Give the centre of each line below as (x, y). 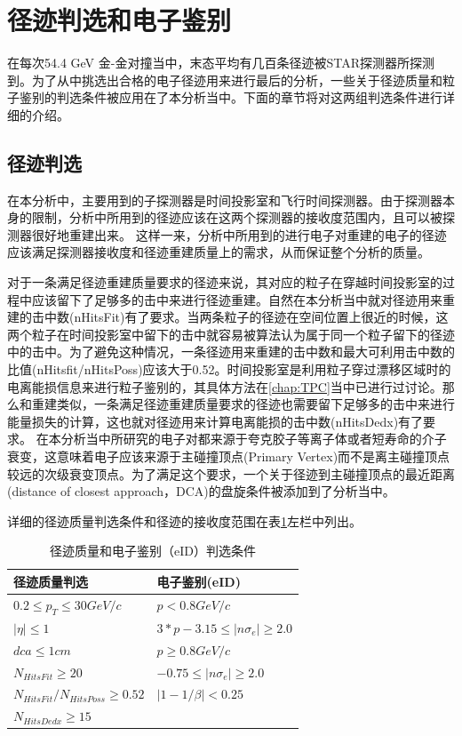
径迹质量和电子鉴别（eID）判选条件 (153, 551)
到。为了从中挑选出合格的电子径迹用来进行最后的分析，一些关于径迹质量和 (225, 80)
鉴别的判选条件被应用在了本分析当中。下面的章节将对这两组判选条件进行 (231, 97)
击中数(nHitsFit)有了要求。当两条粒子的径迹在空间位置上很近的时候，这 (240, 317)
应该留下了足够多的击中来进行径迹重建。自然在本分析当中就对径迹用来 (237, 299)
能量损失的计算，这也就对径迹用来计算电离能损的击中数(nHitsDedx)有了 (215, 421)
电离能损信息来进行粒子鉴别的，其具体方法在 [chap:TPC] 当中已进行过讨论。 (225, 386)
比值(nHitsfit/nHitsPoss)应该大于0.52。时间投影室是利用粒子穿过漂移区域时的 (229, 369)
